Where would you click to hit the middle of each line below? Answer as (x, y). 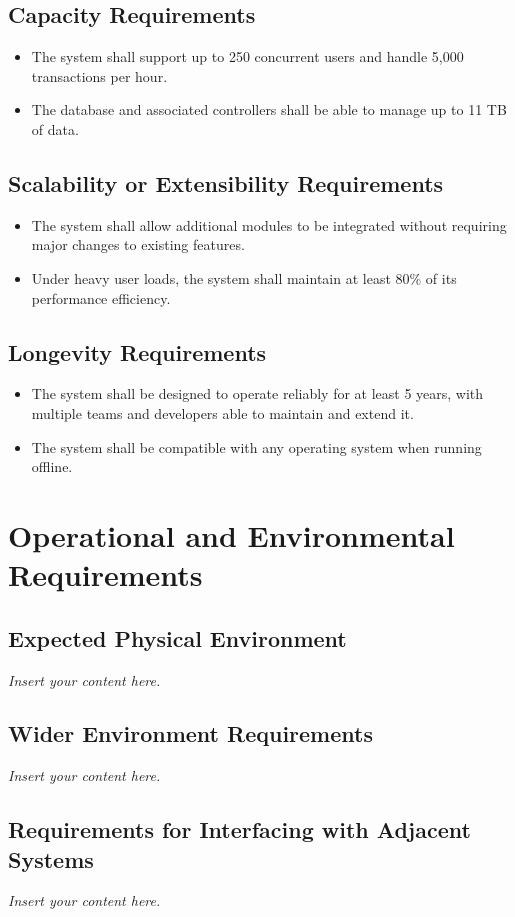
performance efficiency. (101, 297)
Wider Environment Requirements (190, 733)
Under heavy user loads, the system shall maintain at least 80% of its (244, 277)
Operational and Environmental (231, 534)
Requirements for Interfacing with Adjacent (239, 829)
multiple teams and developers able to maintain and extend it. (222, 412)
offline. (52, 466)
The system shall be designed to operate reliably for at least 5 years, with (257, 393)
